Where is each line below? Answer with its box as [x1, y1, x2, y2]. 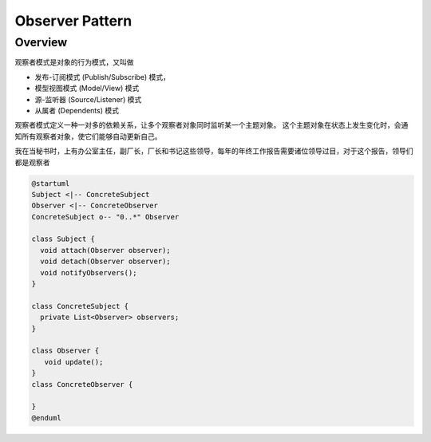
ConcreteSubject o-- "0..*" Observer [31, 212, 180, 221]
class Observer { [31, 346, 100, 355]
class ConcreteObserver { [31, 380, 133, 389]
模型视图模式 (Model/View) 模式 [34, 84, 140, 93]
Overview [14, 35, 68, 49]
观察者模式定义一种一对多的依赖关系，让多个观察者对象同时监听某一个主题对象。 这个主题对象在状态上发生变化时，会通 [14, 120, 409, 130]
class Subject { [31, 235, 96, 243]
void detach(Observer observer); [40, 257, 171, 266]
